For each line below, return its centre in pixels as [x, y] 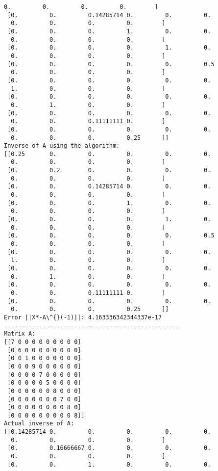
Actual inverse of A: [39, 424]
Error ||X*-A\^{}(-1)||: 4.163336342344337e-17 [83, 317]
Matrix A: [20, 334]
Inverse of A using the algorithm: [62, 146]
